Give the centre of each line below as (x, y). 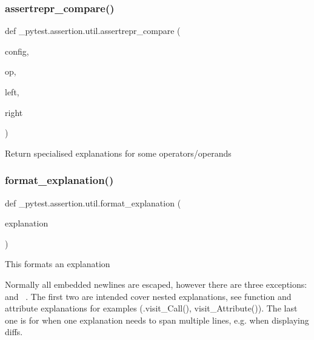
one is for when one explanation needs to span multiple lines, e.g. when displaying (157, 320)
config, (17, 51)
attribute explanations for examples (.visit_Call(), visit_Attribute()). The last (151, 308)
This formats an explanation (58, 264)
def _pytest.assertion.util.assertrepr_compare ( (93, 31)
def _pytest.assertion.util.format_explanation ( (93, 202)
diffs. (14, 332)
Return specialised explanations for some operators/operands (118, 153)
